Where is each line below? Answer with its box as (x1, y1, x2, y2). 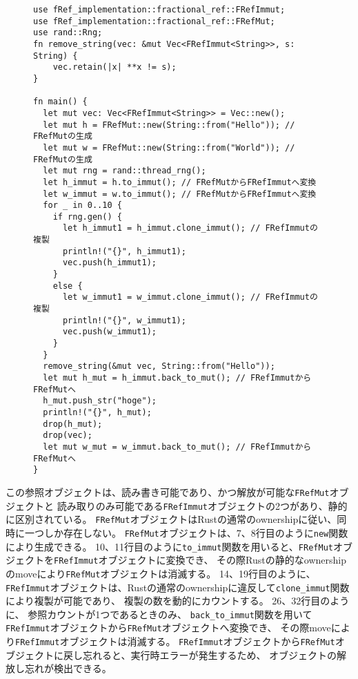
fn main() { (33, 97, 88, 107)
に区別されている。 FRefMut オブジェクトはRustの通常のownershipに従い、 (6, 512, 337, 526)
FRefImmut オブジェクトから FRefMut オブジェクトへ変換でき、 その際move (6, 620, 331, 635)
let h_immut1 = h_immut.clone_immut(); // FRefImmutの (62, 223, 318, 233)
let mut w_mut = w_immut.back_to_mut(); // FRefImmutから (43, 441, 312, 452)
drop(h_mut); (43, 419, 103, 429)
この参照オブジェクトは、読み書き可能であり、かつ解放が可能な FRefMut (6, 484, 330, 499)
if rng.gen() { (52, 211, 122, 222)
